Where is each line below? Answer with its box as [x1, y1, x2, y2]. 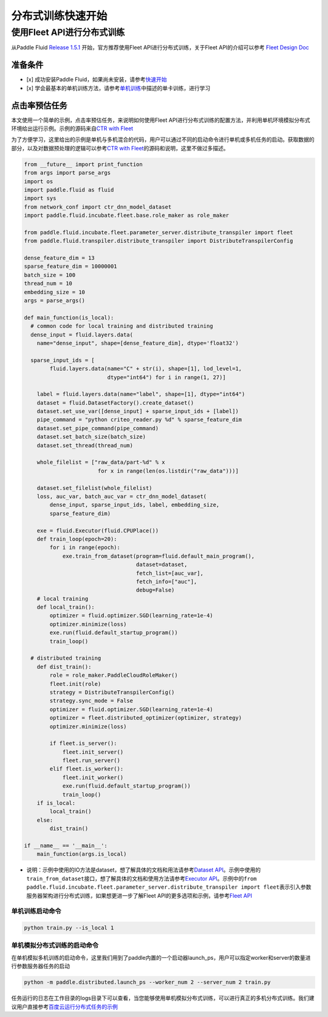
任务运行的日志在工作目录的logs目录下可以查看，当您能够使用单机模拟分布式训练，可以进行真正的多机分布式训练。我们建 [11, 994, 315, 1002]
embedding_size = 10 [24, 288, 85, 295]
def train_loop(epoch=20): [36, 536, 118, 542]
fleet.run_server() [62, 757, 121, 764]
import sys [24, 195, 56, 202]
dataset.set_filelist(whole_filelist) [36, 484, 152, 491]
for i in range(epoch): [49, 544, 121, 551]
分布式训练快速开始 [11, 9, 108, 23]
